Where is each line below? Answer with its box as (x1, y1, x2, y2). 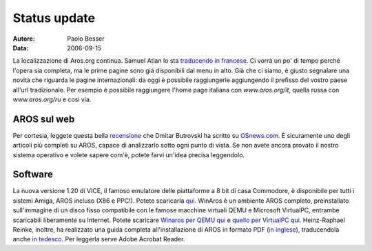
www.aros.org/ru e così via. (12, 95, 92, 103)
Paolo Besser (67, 34, 105, 43)
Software (12, 169, 53, 181)
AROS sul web (12, 113, 75, 125)
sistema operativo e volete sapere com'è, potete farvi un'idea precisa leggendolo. (12, 150, 245, 159)
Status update (12, 10, 96, 26)
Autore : (12, 34, 36, 43)
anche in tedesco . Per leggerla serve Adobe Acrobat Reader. (12, 235, 185, 243)
